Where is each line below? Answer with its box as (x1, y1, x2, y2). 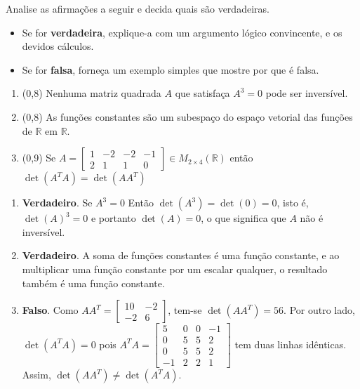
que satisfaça (175, 86, 230, 100)
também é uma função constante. (22, 275, 165, 290)
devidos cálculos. (22, 39, 94, 53)
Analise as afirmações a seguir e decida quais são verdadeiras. (6, 1, 269, 15)
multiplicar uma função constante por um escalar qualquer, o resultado (22, 261, 328, 276)
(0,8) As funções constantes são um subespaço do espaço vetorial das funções (22, 109, 353, 124)
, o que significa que (201, 211, 286, 225)
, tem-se (168, 303, 202, 317)
